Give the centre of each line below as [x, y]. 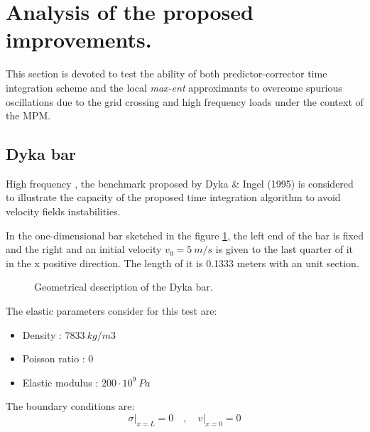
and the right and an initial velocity [84, 249]
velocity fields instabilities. [63, 211]
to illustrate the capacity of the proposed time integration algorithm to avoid [173, 197]
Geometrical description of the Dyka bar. [124, 287]
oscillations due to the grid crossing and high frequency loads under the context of [185, 101]
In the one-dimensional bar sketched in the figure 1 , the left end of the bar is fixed [185, 235]
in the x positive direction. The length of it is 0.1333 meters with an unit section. [183, 263]
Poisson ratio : [54, 358]
